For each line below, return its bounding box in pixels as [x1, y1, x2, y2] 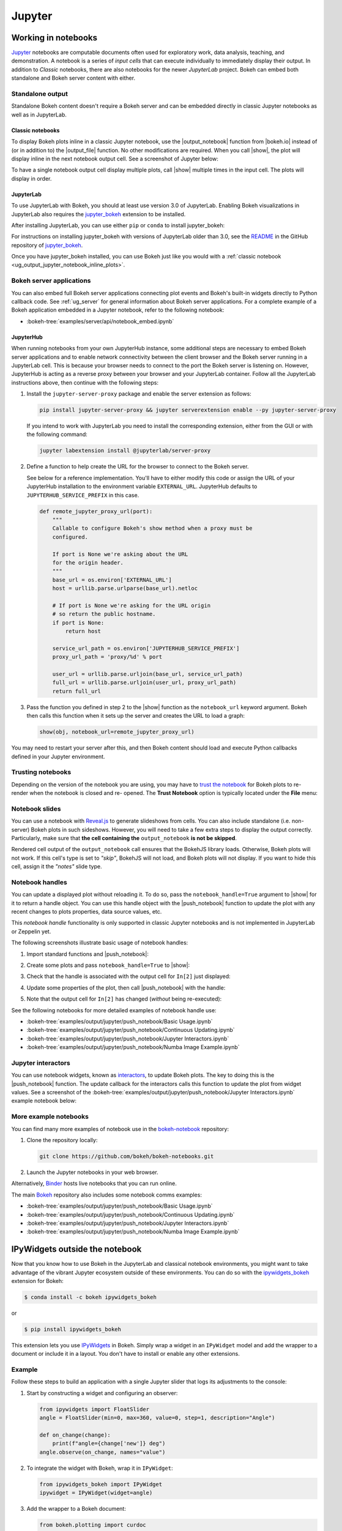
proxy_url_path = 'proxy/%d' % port [52, 653, 162, 661]
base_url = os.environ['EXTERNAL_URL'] [52, 576, 173, 583]
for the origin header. [52, 559, 124, 566]
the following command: [26, 431, 88, 438]
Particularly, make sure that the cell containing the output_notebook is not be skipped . [11, 834, 237, 841]
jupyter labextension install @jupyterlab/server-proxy [39, 447, 211, 454]
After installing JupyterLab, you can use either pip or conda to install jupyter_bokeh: [11, 221, 225, 229]
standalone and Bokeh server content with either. [11, 74, 136, 82]
